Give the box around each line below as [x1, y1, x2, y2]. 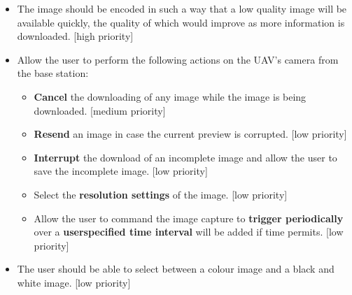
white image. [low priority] [17, 275, 131, 289]
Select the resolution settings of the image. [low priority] [34, 187, 288, 201]
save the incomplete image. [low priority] [34, 164, 208, 178]
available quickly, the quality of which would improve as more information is [17, 15, 345, 29]
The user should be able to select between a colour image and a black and [17, 261, 335, 276]
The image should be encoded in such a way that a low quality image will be [17, 1, 347, 15]
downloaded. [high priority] [17, 29, 134, 43]
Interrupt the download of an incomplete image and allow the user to [34, 150, 337, 164]
